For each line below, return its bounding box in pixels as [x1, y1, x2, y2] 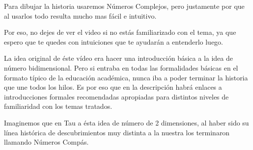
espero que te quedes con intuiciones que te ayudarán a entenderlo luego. [4, 36, 223, 47]
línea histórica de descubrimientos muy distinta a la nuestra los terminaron [4, 127, 230, 137]
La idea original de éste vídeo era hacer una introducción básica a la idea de [4, 53, 233, 63]
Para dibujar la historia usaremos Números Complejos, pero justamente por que [4, 1, 245, 11]
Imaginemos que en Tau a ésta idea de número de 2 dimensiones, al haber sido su [4, 117, 249, 127]
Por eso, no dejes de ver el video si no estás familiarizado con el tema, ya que [4, 27, 236, 37]
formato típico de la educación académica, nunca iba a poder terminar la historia [4, 72, 248, 82]
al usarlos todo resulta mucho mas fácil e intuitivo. [4, 10, 157, 21]
